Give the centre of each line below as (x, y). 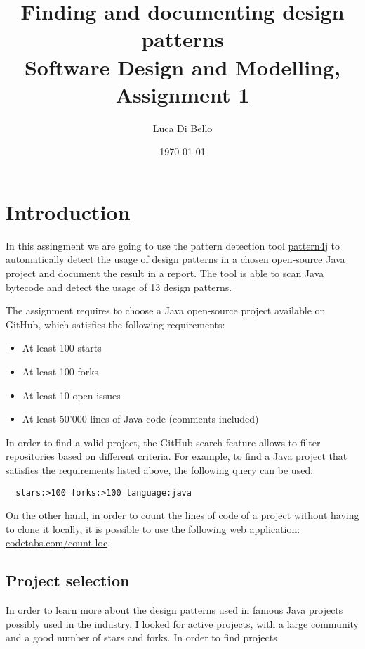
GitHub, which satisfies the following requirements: (115, 324)
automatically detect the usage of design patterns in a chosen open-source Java (175, 259)
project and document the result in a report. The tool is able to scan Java (165, 273)
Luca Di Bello (182, 128)
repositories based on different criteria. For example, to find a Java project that (177, 456)
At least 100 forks (60, 371)
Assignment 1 (182, 94)
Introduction (68, 211)
